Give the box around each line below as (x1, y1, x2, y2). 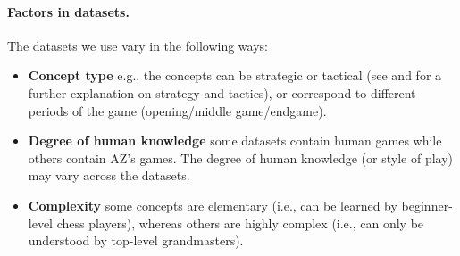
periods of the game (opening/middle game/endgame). (28, 101, 327, 120)
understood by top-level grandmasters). (28, 231, 244, 250)
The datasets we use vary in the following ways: (7, 36, 268, 54)
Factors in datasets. (7, 2, 130, 21)
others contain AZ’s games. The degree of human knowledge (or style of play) (28, 148, 454, 167)
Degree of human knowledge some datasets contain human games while (28, 131, 442, 150)
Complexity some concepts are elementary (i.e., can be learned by (28, 195, 397, 214)
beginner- (401, 195, 453, 214)
